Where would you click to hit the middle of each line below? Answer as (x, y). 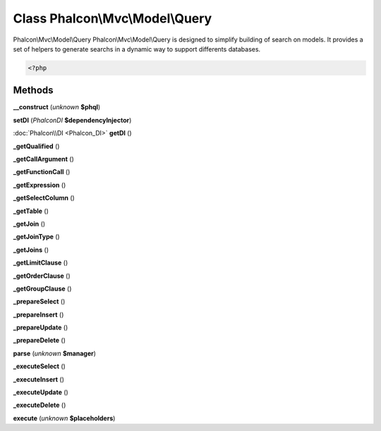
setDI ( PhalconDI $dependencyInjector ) (72, 120)
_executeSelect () (40, 366)
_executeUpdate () (41, 392)
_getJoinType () (36, 237)
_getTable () (31, 211)
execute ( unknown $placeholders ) (64, 418)
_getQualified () (36, 146)
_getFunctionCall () (42, 172)
